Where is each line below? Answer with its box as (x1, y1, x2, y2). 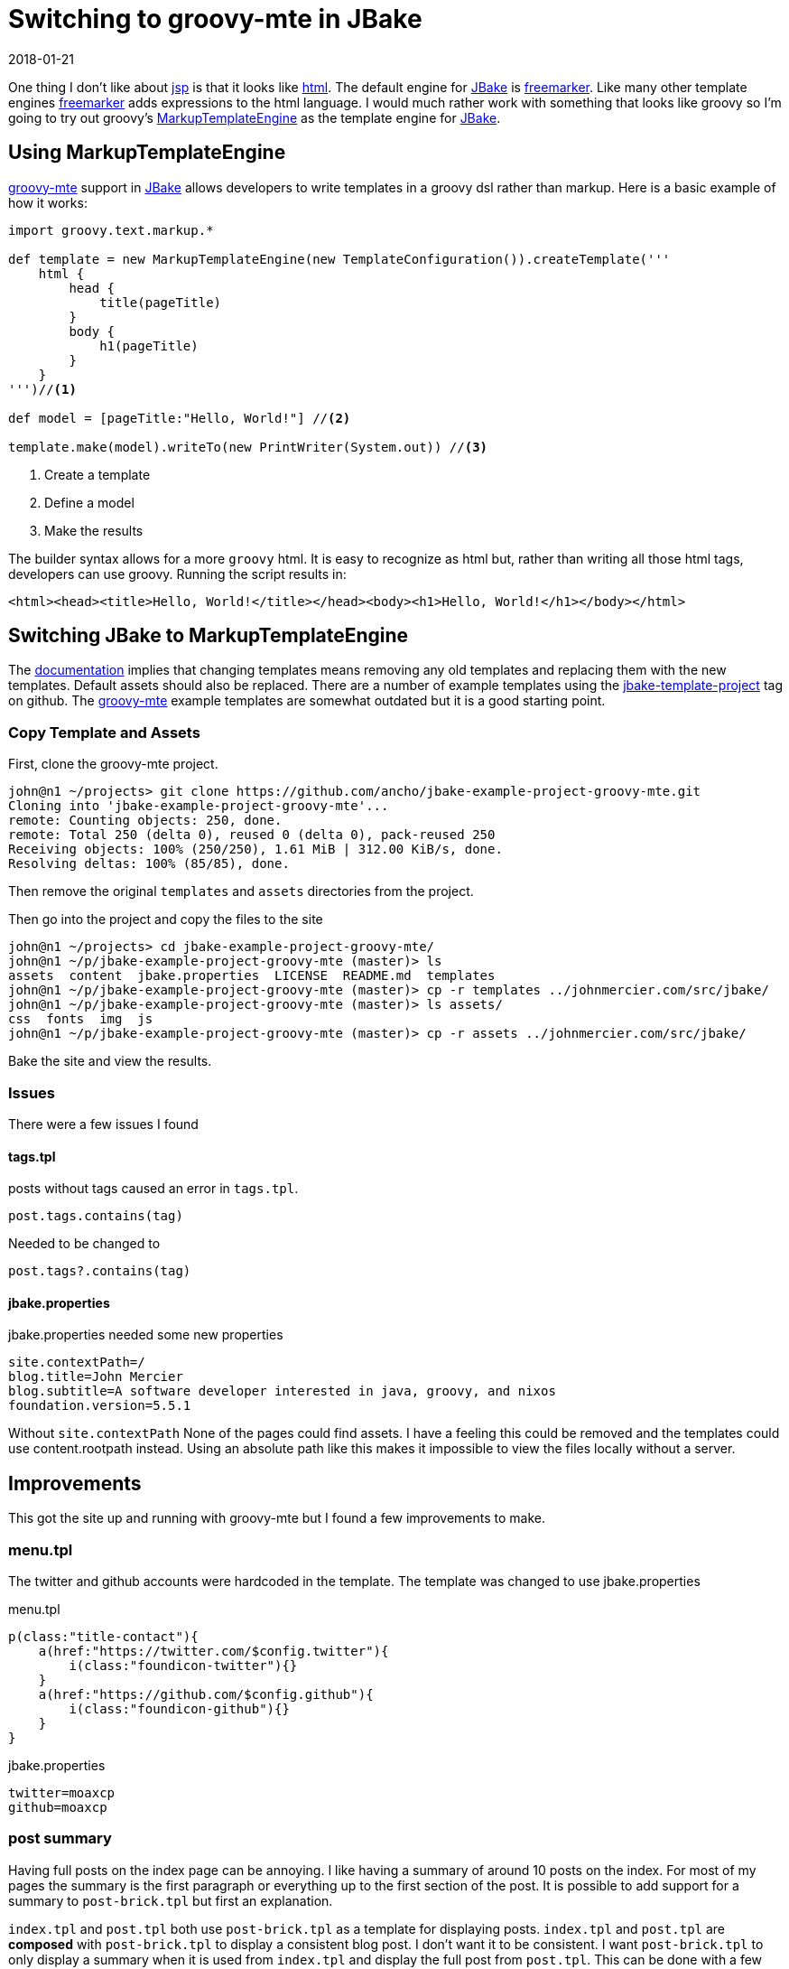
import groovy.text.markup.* (8, 222, 214, 238)
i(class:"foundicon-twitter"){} (69, 1657, 298, 1673)
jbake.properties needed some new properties (8, 1327, 283, 1343)
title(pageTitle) (99, 294, 222, 310)
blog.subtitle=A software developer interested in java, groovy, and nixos (8, 1384, 556, 1399)
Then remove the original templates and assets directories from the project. (8, 883, 474, 900)
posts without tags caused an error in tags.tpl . (8, 1180, 299, 1197)
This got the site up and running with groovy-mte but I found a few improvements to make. (8, 1510, 545, 1526)
